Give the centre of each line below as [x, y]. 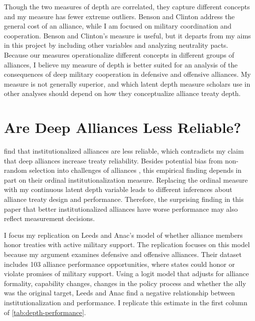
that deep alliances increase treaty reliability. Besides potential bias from [113, 160]
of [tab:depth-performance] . [45, 312]
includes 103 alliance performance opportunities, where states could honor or [119, 264]
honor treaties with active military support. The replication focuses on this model [127, 244]
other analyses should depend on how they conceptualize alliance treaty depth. [122, 93]
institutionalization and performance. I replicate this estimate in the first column [126, 302]
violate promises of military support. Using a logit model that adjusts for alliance [127, 273]
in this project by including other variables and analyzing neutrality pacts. [116, 45]
